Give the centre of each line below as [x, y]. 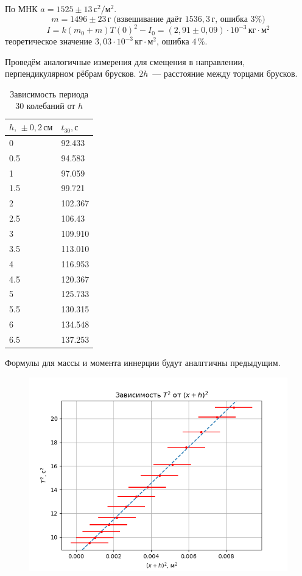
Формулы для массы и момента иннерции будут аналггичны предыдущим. [143, 362]
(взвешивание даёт [148, 19]
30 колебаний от [45, 106]
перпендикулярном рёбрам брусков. [71, 73]
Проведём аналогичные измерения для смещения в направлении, [125, 61]
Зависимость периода [49, 93]
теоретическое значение [49, 41]
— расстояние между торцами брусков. [225, 73]
